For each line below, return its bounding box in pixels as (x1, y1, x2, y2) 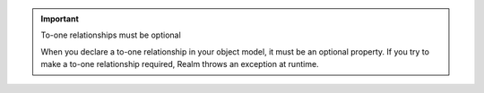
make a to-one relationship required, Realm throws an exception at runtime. (40, 59, 319, 70)
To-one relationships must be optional (40, 30, 181, 40)
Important (40, 13, 80, 24)
